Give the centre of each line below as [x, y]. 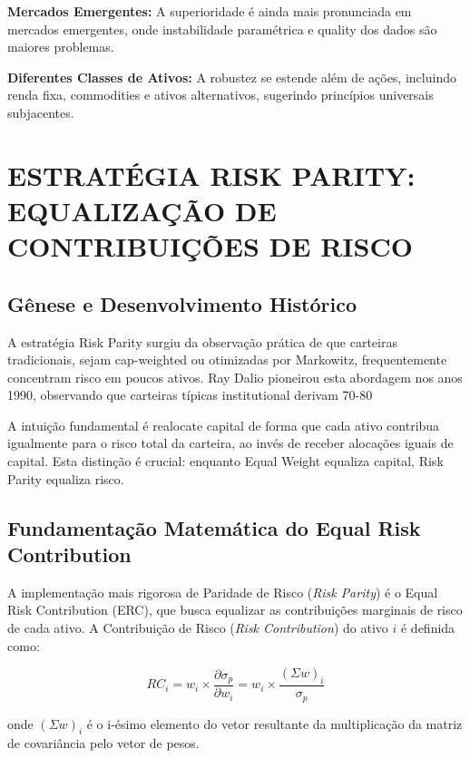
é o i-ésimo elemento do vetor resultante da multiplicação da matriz [274, 723]
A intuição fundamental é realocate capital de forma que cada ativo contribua [224, 425]
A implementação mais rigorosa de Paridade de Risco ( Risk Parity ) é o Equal [223, 592]
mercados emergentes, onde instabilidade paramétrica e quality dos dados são [222, 29]
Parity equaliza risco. [66, 478]
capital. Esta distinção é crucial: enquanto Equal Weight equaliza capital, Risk [225, 461]
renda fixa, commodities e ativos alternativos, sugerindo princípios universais [220, 95]
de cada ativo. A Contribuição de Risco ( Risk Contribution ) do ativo [198, 628]
